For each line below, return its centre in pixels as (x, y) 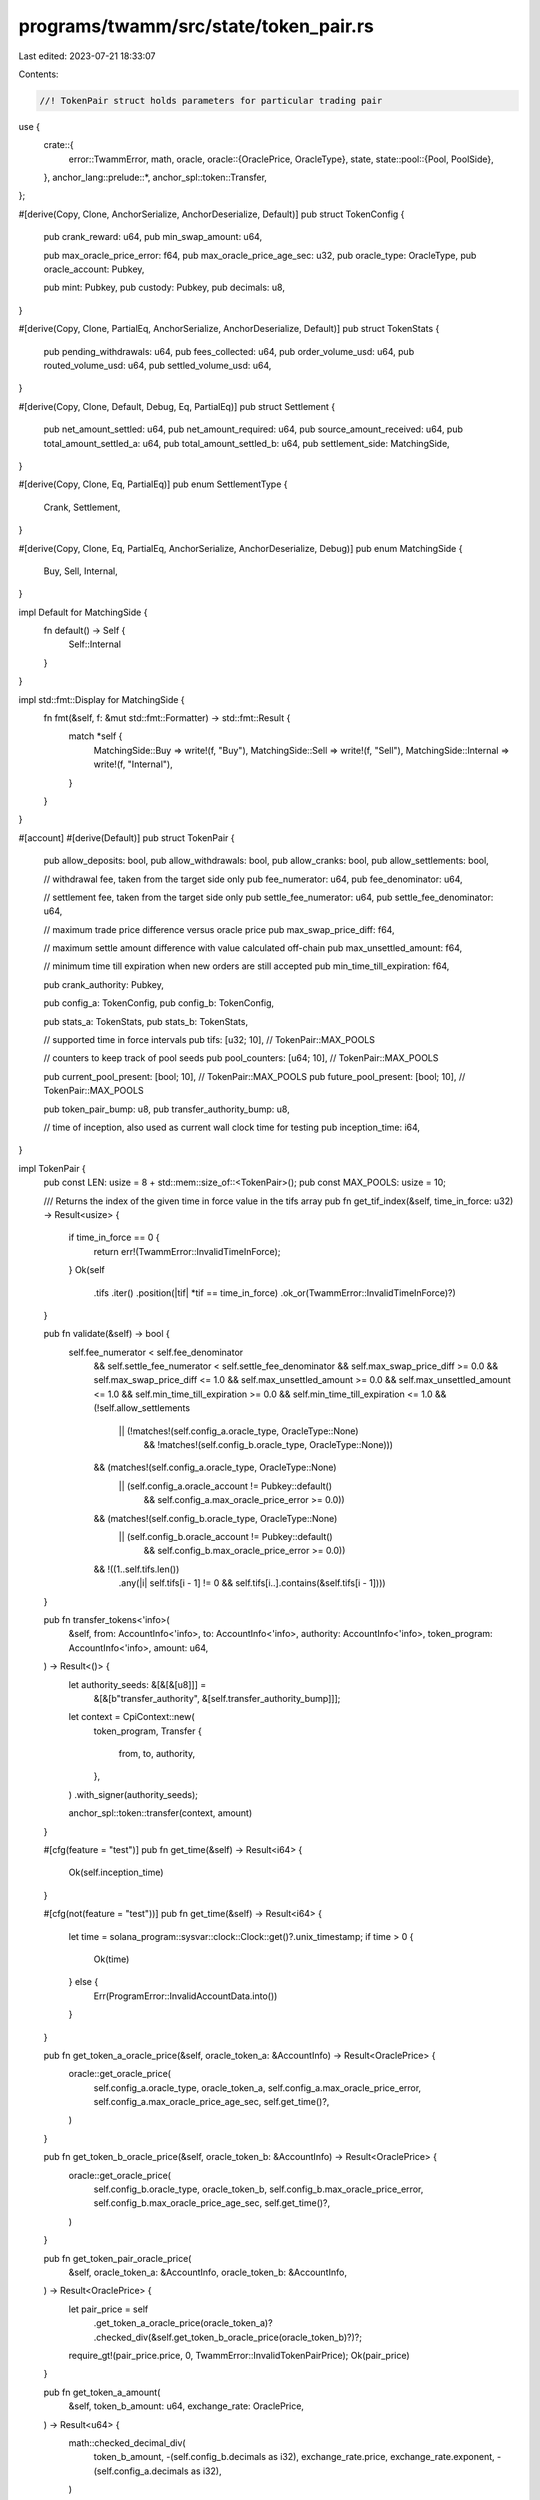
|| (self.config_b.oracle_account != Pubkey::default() (226, 1536)
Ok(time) (111, 1959)
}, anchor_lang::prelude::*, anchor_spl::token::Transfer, (155, 177)
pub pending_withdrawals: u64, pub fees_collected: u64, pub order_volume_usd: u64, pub (229, 351)
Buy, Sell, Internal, (81, 571)
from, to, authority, (156, 1754)
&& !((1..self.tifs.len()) (136, 1569)
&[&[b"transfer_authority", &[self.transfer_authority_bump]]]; (217, 1698)
